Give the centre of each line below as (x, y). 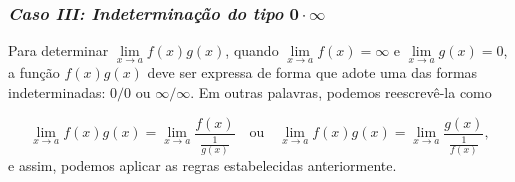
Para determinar (58, 50)
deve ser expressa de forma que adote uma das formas (312, 72)
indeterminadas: (57, 92)
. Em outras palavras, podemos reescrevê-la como (341, 92)
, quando (252, 50)
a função (34, 72)
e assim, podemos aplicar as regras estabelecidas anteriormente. (202, 165)
